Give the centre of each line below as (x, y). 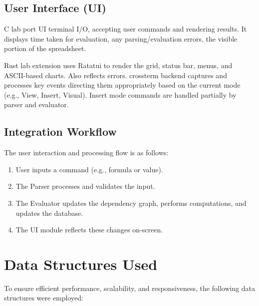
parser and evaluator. (36, 104)
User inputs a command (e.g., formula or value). (89, 169)
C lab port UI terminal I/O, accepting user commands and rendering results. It (126, 29)
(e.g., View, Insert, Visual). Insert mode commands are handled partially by (120, 94)
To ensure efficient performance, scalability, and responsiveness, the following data (130, 288)
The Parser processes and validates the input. (85, 186)
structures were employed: (44, 298)
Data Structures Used (81, 264)
